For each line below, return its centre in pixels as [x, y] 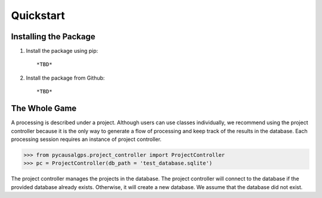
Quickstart [38, 15]
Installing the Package [53, 37]
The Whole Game [44, 109]
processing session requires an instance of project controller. [86, 139]
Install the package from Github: [65, 78]
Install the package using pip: [62, 51]
